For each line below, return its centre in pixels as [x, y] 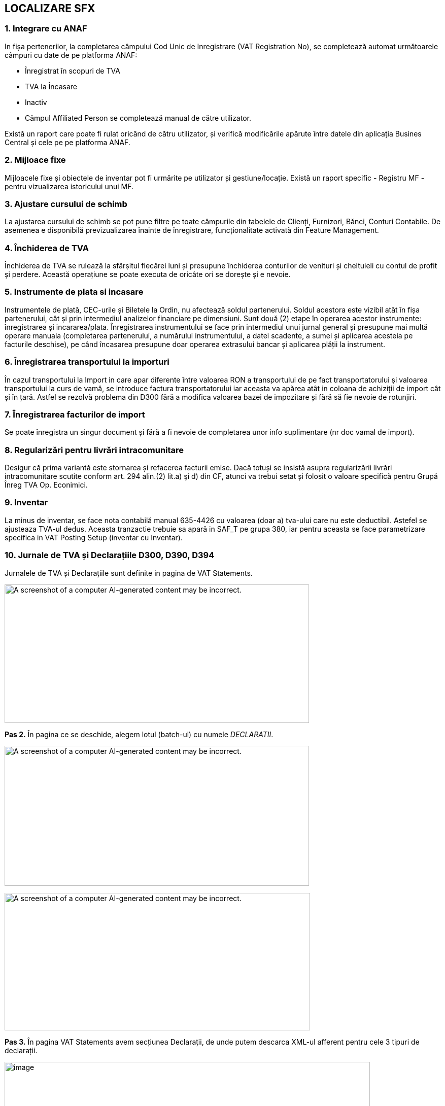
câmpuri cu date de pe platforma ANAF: [71, 55]
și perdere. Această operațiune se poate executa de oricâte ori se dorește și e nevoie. [148, 274]
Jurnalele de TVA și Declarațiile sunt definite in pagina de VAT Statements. [129, 573]
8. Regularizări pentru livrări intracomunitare [94, 450]
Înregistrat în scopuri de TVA [73, 71]
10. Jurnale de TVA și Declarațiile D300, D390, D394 [110, 555]
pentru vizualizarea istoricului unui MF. [69, 186]
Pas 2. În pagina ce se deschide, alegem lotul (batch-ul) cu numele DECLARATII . [139, 734]
